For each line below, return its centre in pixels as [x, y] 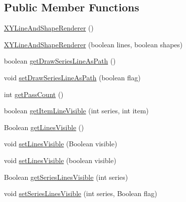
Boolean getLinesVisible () [44, 127]
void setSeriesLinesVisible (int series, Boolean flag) [81, 193]
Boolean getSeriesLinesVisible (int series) [66, 177]
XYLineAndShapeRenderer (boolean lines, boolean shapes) [93, 44]
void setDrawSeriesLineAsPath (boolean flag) [73, 77]
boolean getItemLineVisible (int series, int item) [76, 111]
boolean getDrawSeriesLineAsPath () [60, 61]
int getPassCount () [34, 94]
